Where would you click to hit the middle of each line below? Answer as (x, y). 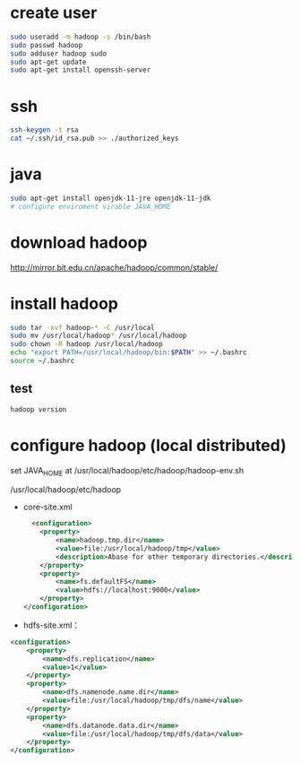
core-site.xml (47, 507)
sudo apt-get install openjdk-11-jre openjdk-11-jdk (111, 198)
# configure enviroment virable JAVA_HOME (90, 206)
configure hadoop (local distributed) (148, 445)
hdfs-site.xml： (52, 625)
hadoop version (39, 409)
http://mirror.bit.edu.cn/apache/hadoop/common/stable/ (114, 267)
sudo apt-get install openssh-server (81, 70)
